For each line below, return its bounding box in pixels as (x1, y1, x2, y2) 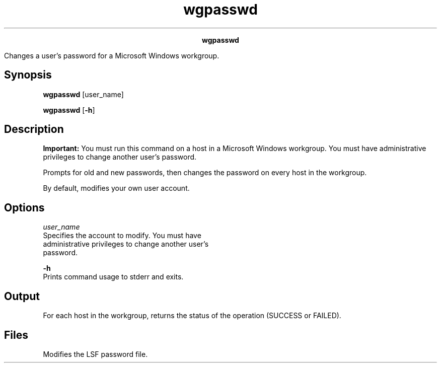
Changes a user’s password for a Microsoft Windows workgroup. (4, 51, 219, 60)
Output (4, 289, 40, 303)
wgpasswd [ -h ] (43, 105, 95, 114)
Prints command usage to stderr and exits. (43, 272, 184, 281)
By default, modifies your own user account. (43, 184, 190, 193)
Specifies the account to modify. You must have (43, 231, 201, 240)
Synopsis (4, 68, 52, 82)
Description (4, 123, 64, 136)
